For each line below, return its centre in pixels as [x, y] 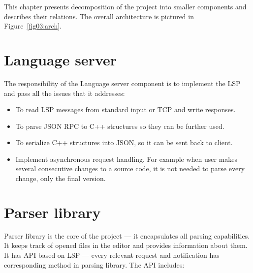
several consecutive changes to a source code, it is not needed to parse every [130, 168]
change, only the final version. [61, 178]
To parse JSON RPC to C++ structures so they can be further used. [120, 126]
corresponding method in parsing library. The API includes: [94, 264]
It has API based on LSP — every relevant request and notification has [112, 255]
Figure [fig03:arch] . [33, 26]
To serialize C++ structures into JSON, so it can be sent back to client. [124, 142]
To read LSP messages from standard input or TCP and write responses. [126, 109]
